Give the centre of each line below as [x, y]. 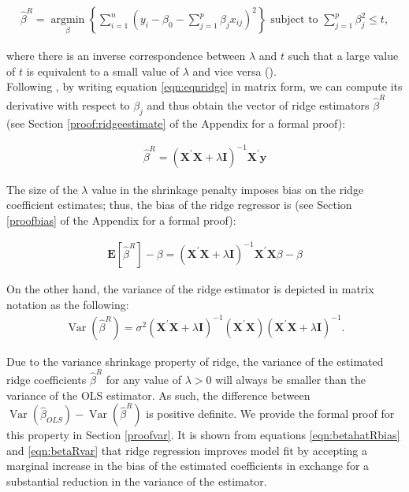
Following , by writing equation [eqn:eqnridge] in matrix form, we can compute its [204, 86]
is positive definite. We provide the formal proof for [270, 414]
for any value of [144, 380]
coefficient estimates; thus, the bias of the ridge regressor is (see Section [179, 205]
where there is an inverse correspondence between [126, 56]
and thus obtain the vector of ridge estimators [258, 104]
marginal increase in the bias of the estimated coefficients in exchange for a [188, 466]
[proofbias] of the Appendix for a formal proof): [121, 220]
